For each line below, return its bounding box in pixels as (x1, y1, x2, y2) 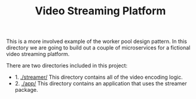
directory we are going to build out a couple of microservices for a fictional (6, 44, 191, 51)
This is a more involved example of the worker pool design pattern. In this (6, 38, 187, 45)
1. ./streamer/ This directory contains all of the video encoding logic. (14, 73, 183, 81)
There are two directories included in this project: (6, 62, 128, 69)
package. (14, 86, 38, 94)
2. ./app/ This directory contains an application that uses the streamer (14, 80, 187, 87)
